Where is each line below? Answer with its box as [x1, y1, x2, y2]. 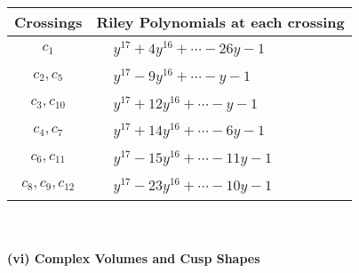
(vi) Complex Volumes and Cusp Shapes [7, 249, 260, 268]
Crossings [14, 12, 83, 32]
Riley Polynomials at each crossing [96, 12, 345, 32]
